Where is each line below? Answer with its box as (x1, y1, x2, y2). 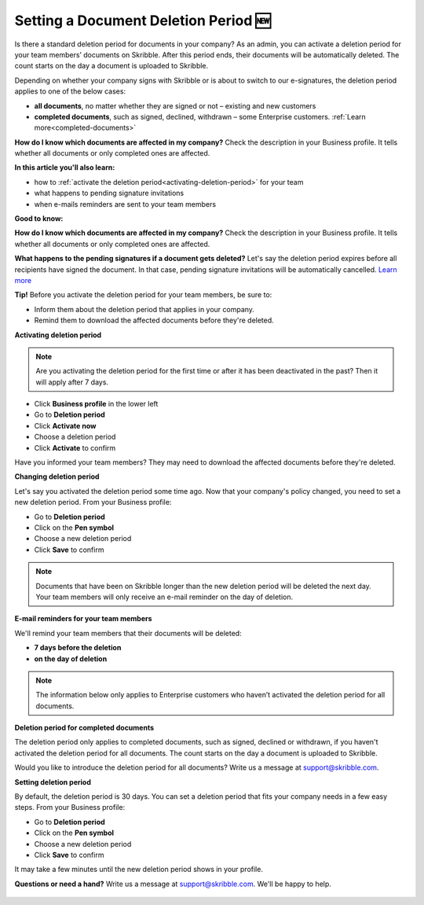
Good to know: (14, 214, 64, 223)
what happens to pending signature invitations (34, 189, 185, 198)
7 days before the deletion (34, 643, 122, 653)
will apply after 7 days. (35, 377, 109, 387)
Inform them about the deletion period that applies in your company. (34, 304, 255, 314)
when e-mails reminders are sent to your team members (34, 199, 216, 208)
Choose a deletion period (34, 432, 116, 442)
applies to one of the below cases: (14, 86, 126, 96)
